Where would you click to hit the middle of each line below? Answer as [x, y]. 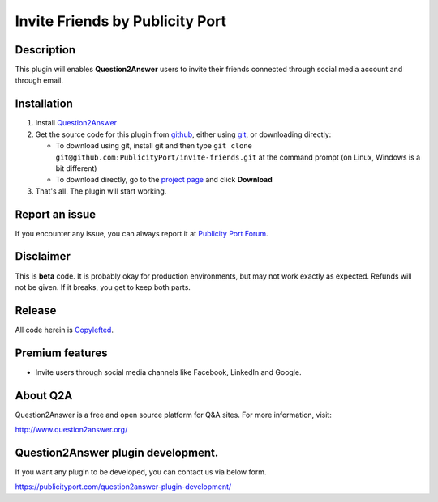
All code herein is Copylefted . [64, 330]
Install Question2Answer [76, 123]
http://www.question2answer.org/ [71, 430]
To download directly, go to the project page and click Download [164, 180]
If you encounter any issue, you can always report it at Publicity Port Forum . [142, 233]
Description [45, 50]
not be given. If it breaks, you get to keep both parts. [103, 287]
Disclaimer [43, 256]
